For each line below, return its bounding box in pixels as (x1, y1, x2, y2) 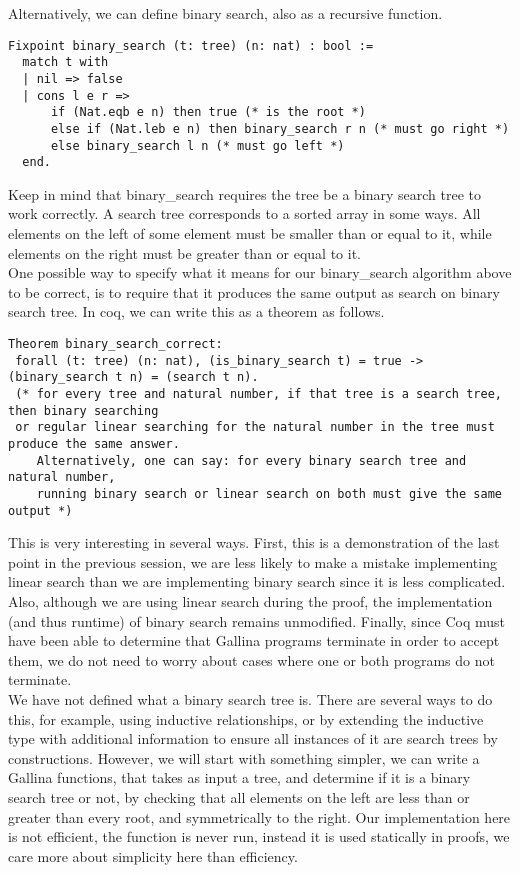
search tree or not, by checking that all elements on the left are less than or (8, 786, 470, 807)
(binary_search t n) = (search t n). (8, 370, 259, 385)
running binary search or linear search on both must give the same (36, 486, 502, 501)
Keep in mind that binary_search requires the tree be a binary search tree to (8, 183, 482, 204)
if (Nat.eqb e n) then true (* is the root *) (50, 105, 366, 120)
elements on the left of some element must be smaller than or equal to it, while (8, 223, 492, 244)
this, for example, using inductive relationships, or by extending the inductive (8, 708, 484, 729)
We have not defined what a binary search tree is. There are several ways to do (8, 688, 493, 709)
